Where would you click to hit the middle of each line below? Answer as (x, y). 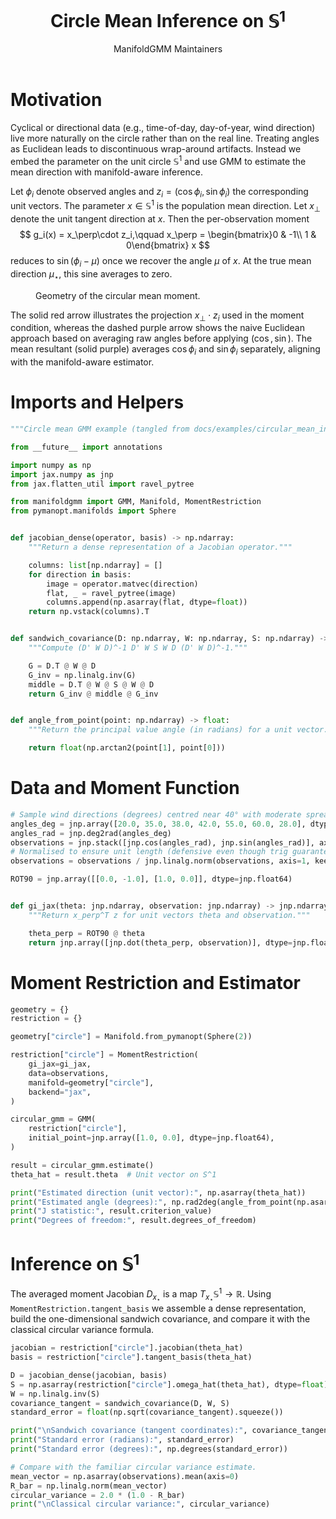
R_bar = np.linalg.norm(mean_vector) (89, 1486)
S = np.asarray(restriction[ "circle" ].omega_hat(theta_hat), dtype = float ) (169, 1384)
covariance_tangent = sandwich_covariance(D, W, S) (120, 1403)
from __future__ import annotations (86, 447)
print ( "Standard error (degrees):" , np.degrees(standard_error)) (149, 1449)
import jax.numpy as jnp (62, 474)
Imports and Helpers (97, 402)
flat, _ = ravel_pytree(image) (111, 593)
